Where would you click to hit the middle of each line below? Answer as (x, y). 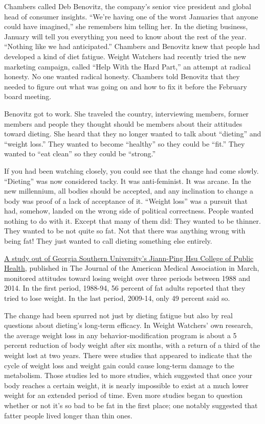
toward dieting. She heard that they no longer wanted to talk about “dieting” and (133, 134)
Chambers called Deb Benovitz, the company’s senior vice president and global (128, 6)
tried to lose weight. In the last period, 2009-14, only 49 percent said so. (117, 298)
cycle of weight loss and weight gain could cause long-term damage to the (119, 365)
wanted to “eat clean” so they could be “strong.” (80, 154)
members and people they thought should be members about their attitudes (123, 123)
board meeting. (28, 96)
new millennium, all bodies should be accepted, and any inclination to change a (129, 191)
